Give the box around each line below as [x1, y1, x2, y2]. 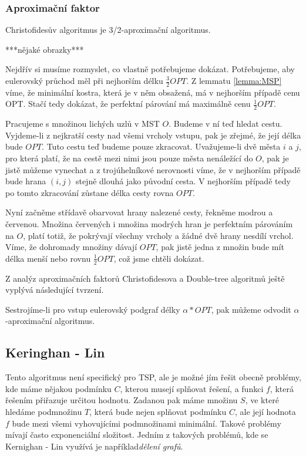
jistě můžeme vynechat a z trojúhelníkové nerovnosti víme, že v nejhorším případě [5, 163, 301, 175]
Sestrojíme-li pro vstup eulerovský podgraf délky [5, 303, 180, 315]
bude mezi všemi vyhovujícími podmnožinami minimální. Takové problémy [12, 417, 281, 429]
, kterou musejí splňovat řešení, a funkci [120, 382, 264, 394]
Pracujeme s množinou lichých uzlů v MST [5, 117, 160, 130]
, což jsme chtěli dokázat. [113, 252, 204, 264]
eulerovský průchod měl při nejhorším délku [5, 75, 163, 86]
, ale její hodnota [234, 405, 296, 417]
